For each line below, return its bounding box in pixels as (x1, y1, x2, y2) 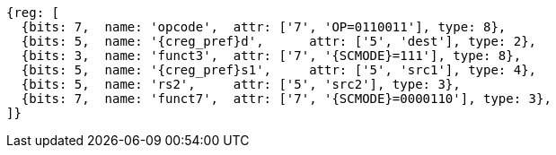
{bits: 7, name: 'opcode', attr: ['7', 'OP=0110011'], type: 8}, (21, 20, 507, 34)
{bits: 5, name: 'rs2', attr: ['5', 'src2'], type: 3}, (21, 77, 461, 91)
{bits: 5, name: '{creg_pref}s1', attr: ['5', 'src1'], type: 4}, (21, 63, 537, 77)
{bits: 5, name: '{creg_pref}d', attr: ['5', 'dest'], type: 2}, (21, 34, 537, 48)
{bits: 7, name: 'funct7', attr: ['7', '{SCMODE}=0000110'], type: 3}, (21, 91, 552, 106)
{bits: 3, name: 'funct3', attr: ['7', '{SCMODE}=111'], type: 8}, (21, 48, 522, 63)
